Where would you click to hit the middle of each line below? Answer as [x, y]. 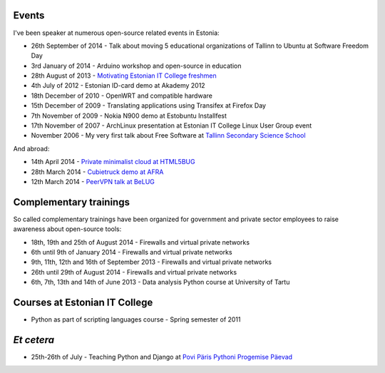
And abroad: [31, 148]
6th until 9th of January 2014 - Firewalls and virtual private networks [132, 252]
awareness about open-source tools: [67, 229]
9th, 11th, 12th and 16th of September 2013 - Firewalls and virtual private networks [152, 262]
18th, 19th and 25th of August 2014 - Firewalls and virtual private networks [140, 242]
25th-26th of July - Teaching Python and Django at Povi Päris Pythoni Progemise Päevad [161, 357]
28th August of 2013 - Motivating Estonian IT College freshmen [124, 76]
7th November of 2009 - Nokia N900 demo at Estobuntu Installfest [129, 116]
